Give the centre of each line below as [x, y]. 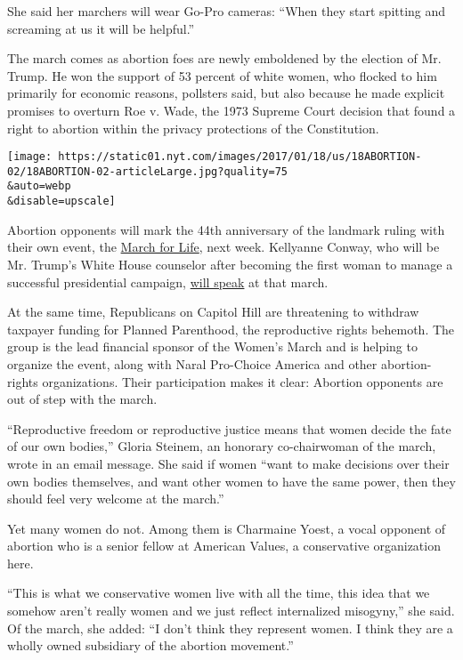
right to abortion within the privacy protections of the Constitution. [193, 128]
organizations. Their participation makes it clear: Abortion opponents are [243, 381]
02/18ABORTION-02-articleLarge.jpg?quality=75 [147, 171]
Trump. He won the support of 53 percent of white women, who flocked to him [222, 75]
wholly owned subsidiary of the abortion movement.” [150, 645]
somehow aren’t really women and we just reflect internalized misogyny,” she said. [231, 611]
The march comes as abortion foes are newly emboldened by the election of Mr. [224, 58]
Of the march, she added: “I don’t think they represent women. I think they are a [230, 628]
